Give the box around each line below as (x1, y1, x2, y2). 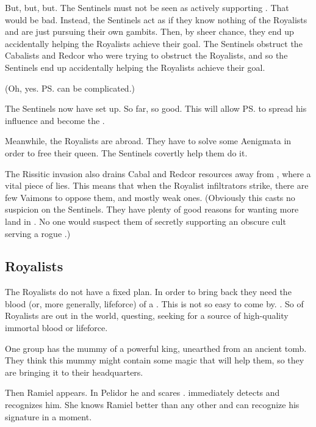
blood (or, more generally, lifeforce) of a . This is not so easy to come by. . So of (5, 297, 304, 310)
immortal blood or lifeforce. (5, 321, 108, 334)
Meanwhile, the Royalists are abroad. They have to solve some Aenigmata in (5, 134, 292, 147)
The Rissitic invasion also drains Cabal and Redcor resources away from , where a (5, 167, 311, 180)
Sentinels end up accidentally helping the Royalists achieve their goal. (5, 60, 265, 73)
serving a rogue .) (5, 227, 71, 239)
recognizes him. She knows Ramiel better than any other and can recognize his (5, 398, 300, 411)
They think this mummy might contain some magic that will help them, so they (5, 354, 304, 367)
